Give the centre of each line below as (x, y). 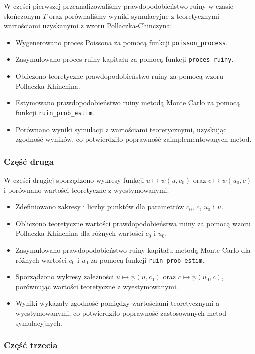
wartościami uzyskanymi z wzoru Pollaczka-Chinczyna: (88, 26)
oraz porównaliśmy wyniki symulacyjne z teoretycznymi (134, 16)
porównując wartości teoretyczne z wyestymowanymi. (97, 286)
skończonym (22, 16)
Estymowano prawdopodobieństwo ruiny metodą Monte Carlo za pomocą (128, 103)
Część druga (29, 161)
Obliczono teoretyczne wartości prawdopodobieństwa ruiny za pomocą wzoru (133, 223)
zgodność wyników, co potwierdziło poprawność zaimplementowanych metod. (133, 139)
